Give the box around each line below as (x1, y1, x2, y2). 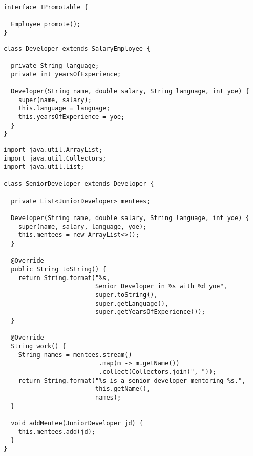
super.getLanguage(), (95, 300, 169, 307)
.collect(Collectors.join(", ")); (99, 368, 217, 375)
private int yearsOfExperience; (11, 70, 121, 78)
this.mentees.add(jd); (18, 428, 95, 435)
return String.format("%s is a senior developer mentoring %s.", (18, 376, 246, 384)
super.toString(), (95, 291, 158, 299)
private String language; (11, 62, 99, 69)
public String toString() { (11, 266, 107, 273)
